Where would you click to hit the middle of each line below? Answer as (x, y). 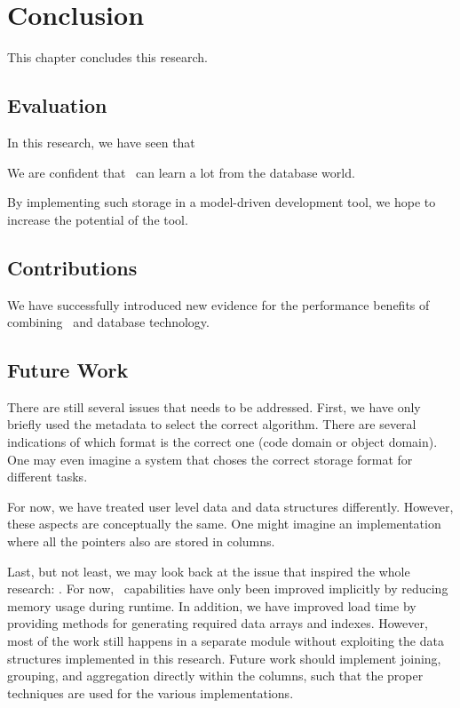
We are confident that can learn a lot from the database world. (181, 172)
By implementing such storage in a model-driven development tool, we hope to (222, 202)
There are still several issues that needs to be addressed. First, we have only (214, 406)
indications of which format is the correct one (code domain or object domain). (222, 442)
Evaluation (57, 105)
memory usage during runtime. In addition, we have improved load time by (212, 605)
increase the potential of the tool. (98, 219)
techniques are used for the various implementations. (151, 692)
